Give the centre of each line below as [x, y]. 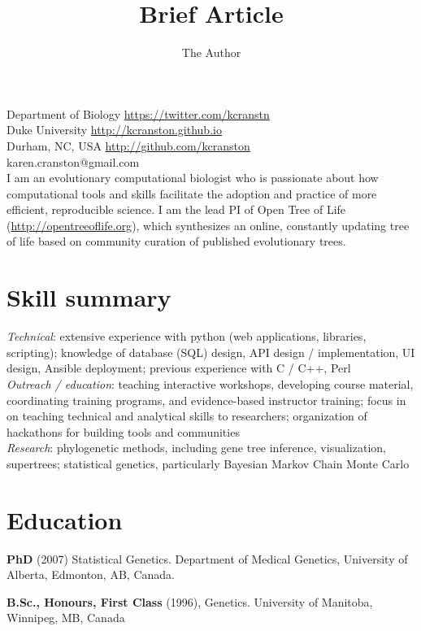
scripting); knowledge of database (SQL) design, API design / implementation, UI [211, 352]
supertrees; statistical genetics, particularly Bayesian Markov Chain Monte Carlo [208, 463]
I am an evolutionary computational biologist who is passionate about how [193, 178]
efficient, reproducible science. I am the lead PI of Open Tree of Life [176, 209]
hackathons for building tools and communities [123, 431]
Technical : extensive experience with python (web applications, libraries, [187, 336]
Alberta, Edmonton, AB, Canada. [91, 574]
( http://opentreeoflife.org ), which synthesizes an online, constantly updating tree [208, 225]
